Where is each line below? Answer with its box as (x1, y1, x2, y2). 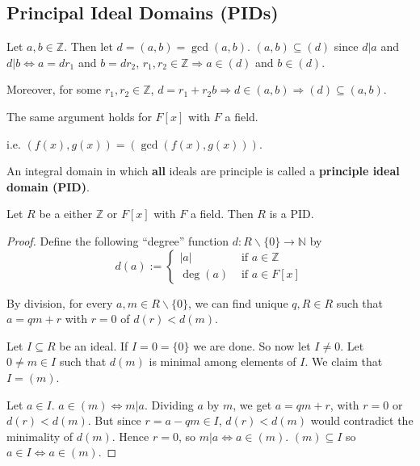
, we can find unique (187, 294, 288, 311)
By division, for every (6, 294, 113, 311)
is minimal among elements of (149, 353, 296, 370)
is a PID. (269, 205, 314, 222)
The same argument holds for (6, 107, 152, 124)
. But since (87, 412, 141, 429)
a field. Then (190, 205, 254, 222)
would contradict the (310, 412, 414, 429)
